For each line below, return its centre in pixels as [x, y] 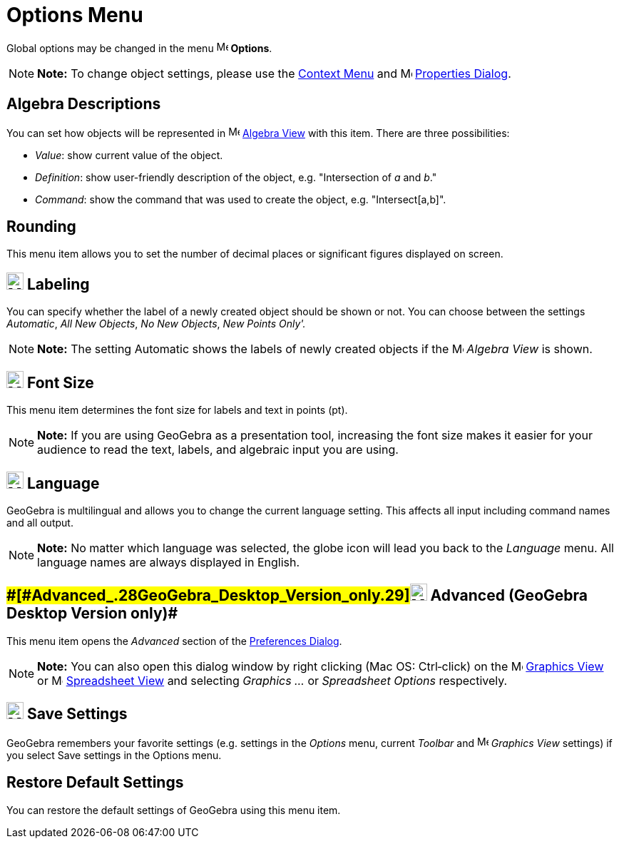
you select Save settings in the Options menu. [114, 755]
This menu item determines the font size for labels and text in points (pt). [177, 410]
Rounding [41, 227]
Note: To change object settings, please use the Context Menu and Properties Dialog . [274, 73]
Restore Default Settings [95, 783]
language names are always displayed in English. [169, 562]
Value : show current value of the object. [129, 155]
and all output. [40, 522]
